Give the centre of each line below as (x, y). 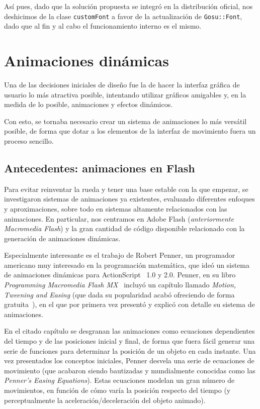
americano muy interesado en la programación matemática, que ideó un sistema (127, 265)
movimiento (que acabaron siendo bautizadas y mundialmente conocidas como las (130, 370)
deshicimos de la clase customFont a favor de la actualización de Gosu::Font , (123, 16)
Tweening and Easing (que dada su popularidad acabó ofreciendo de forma (119, 294)
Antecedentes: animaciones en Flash (100, 168)
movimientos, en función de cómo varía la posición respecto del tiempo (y (117, 390)
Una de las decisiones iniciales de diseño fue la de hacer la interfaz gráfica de (122, 84)
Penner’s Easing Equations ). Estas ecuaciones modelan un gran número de (119, 380)
